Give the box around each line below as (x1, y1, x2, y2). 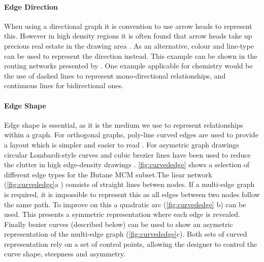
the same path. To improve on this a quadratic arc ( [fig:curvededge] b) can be (4, 199, 246, 209)
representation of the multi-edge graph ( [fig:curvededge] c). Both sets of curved (4, 229, 247, 239)
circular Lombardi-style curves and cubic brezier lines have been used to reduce (4, 149, 251, 160)
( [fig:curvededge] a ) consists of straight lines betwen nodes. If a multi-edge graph (4, 179, 255, 190)
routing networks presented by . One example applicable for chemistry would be (4, 60, 253, 71)
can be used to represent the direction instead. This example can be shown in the (4, 50, 257, 61)
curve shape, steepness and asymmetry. (4, 248, 126, 259)
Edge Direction (4, 1, 58, 12)
